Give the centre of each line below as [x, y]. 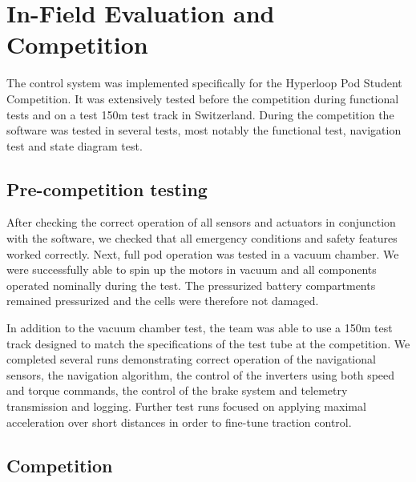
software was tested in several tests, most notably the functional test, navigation [204, 130]
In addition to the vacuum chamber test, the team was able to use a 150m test [200, 328]
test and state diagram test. [75, 145]
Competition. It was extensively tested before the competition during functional [203, 98]
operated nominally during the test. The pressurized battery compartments [191, 285]
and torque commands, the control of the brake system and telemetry [177, 390]
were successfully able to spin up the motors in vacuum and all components [192, 269]
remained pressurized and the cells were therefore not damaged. [163, 301]
